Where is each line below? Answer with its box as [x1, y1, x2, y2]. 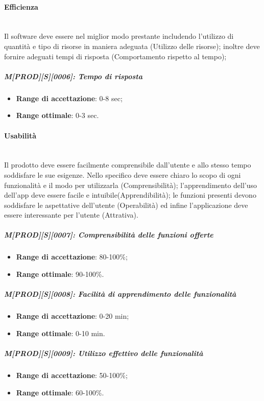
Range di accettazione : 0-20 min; [16, 311, 129, 321]
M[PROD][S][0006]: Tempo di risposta [4, 70, 142, 81]
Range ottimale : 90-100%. [16, 269, 104, 279]
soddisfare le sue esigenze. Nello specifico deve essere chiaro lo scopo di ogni [4, 169, 241, 180]
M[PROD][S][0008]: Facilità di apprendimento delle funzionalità [4, 289, 236, 299]
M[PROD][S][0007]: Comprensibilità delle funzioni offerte [4, 229, 213, 240]
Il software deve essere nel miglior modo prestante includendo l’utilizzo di [4, 31, 234, 41]
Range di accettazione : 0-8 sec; [16, 92, 123, 103]
